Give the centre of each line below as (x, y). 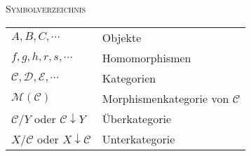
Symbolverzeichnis (46, 8)
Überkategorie (137, 118)
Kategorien (129, 78)
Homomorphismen (147, 57)
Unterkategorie (138, 139)
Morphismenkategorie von (165, 98)
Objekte (122, 37)
